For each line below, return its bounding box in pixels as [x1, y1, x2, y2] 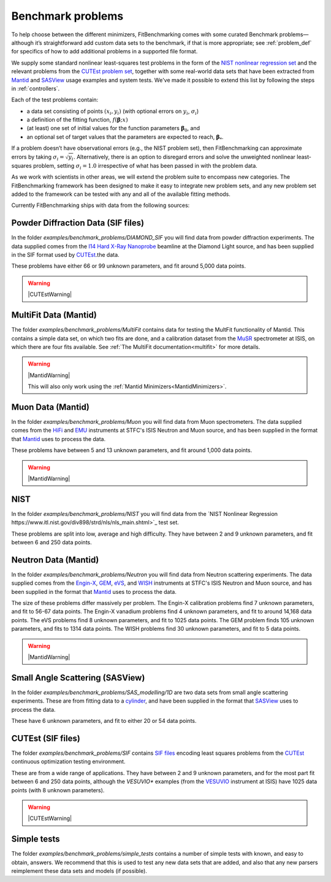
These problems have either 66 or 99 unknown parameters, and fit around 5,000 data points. [11, 262, 246, 270]
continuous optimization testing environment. [11, 758, 126, 765]
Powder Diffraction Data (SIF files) [11, 218, 144, 228]
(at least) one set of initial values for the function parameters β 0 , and [26, 125, 200, 133]
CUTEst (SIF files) [11, 733, 81, 743]
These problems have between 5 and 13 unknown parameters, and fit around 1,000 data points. [11, 447, 253, 454]
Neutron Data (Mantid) [11, 555, 99, 565]
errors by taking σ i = [11, 153, 64, 162]
